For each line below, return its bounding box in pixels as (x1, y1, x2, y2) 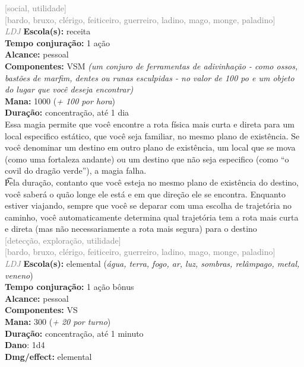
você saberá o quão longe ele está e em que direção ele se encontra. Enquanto (5, 187, 286, 200)
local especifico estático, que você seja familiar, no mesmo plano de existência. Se (5, 129, 300, 142)
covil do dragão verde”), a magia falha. (5, 164, 147, 177)
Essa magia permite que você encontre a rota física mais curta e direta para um (5, 117, 294, 130)
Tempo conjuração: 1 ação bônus (5, 280, 134, 293)
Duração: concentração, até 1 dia (5, 106, 129, 119)
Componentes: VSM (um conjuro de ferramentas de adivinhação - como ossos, (5, 59, 298, 72)
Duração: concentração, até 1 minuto (5, 327, 144, 339)
